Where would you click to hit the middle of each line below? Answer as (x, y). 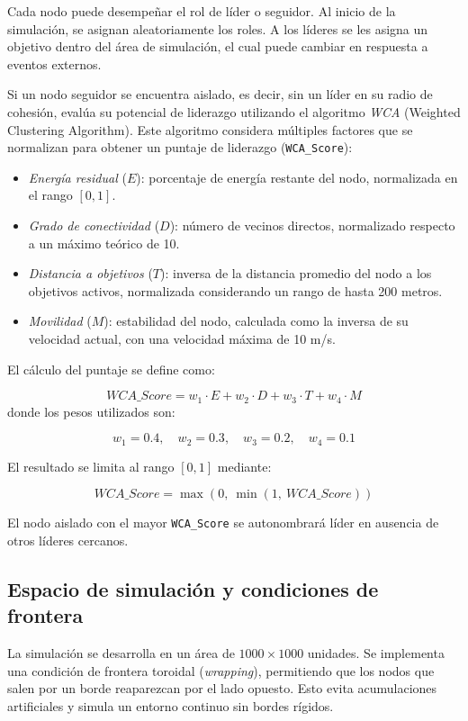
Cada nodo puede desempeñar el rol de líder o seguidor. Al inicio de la (202, 11)
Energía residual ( (77, 177)
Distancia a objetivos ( (90, 273)
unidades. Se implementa (376, 653)
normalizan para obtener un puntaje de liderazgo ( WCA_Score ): (180, 147)
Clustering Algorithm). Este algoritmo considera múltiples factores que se (210, 129)
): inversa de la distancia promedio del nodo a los (296, 273)
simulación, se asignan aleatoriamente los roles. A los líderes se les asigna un (218, 28)
